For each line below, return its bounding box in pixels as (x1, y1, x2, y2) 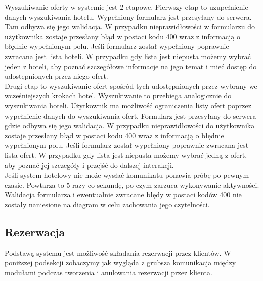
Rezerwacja (5, 223, 65, 239)
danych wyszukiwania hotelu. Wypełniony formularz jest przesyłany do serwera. (5, 11, 252, 22)
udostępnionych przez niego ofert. (5, 71, 108, 81)
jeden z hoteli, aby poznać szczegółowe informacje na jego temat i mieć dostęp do (5, 61, 257, 71)
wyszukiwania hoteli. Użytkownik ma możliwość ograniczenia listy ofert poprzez (5, 100, 251, 110)
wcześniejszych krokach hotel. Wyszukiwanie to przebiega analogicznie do (5, 90, 232, 101)
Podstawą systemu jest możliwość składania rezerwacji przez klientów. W (5, 247, 231, 258)
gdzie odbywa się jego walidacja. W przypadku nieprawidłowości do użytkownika (5, 120, 255, 131)
